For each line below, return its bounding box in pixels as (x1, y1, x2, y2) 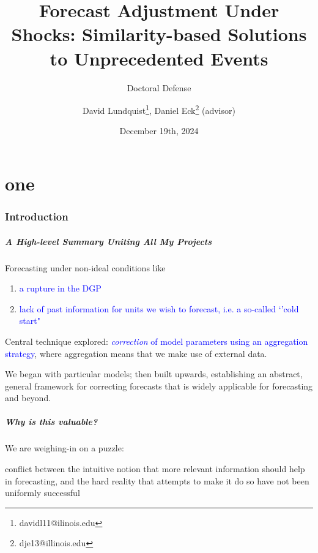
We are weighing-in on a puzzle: (5, 442, 124, 454)
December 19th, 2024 (119, 124, 199, 137)
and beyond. (5, 391, 51, 404)
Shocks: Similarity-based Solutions (11, 21, 307, 47)
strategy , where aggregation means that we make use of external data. (5, 347, 267, 359)
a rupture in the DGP (19, 282, 102, 295)
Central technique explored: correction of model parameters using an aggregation (5, 334, 308, 347)
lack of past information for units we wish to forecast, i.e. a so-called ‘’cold (19, 302, 299, 315)
